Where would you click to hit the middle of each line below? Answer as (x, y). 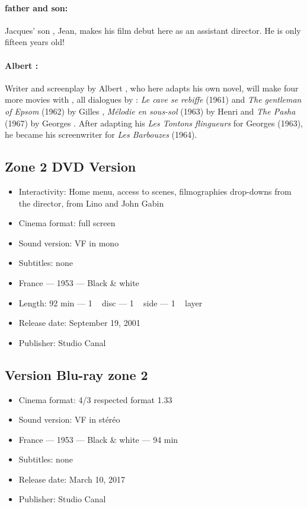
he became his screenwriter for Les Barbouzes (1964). (101, 134)
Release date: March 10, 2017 (72, 479)
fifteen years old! (35, 42)
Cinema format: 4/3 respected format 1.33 (95, 399)
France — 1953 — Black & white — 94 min (98, 439)
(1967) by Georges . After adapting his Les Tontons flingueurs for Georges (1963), (154, 123)
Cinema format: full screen (67, 223)
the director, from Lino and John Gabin (91, 203)
